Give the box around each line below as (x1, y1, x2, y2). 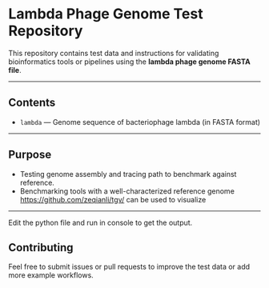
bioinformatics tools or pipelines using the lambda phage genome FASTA (8, 57, 251, 66)
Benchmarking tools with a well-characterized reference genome (19, 186, 235, 196)
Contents (8, 96, 56, 110)
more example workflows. (8, 270, 94, 280)
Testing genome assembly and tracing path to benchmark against (19, 169, 237, 178)
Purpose (8, 148, 52, 162)
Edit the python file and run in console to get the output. (8, 218, 193, 227)
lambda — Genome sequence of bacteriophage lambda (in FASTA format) (19, 117, 261, 126)
